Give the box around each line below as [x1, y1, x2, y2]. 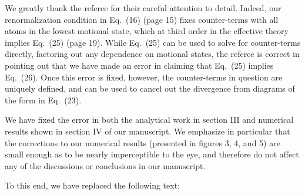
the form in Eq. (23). [5, 93, 82, 106]
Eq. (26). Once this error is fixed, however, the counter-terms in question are [5, 70, 283, 83]
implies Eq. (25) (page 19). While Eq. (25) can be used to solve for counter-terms [5, 36, 301, 48]
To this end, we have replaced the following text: [5, 179, 180, 191]
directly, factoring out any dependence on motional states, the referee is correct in [5, 48, 300, 60]
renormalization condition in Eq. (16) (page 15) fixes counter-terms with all [5, 13, 279, 25]
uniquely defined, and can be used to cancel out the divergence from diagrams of [5, 82, 295, 95]
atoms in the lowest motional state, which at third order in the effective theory [5, 25, 289, 37]
